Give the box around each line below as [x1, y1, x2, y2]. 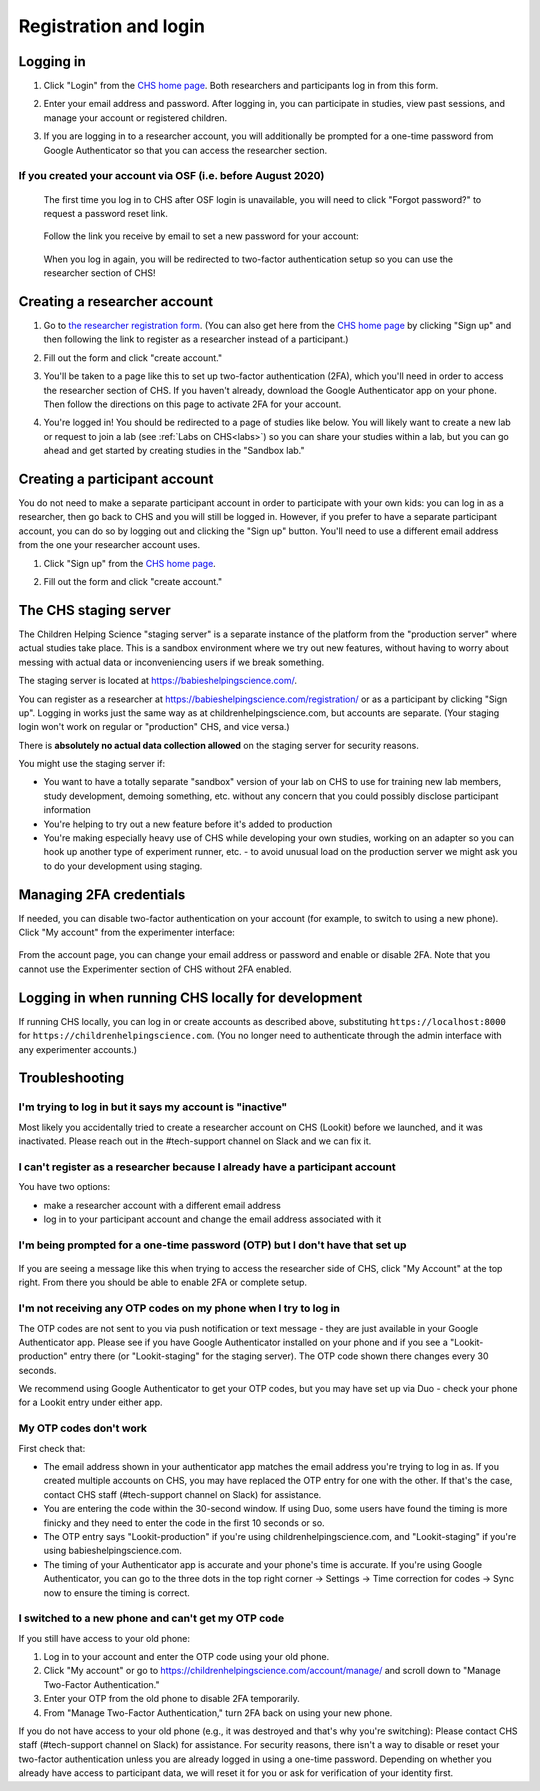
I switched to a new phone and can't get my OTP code [18, 1611, 285, 1625]
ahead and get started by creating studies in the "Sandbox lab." [43, 445, 305, 457]
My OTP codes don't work [18, 1421, 148, 1435]
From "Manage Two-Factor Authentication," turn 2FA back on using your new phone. [43, 1706, 393, 1719]
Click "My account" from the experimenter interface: [18, 926, 235, 939]
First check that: [18, 1442, 86, 1454]
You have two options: [18, 1181, 111, 1193]
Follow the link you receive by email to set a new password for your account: [43, 230, 359, 242]
